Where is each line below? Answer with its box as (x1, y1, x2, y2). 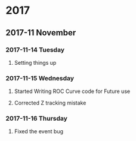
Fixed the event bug (14, 128, 64, 135)
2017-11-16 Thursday (5, 115, 68, 123)
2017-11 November (5, 28, 76, 38)
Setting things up (14, 59, 57, 66)
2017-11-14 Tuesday (5, 46, 65, 54)
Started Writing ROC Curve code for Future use (14, 88, 131, 95)
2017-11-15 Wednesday (5, 74, 75, 82)
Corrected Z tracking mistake (14, 100, 86, 107)
